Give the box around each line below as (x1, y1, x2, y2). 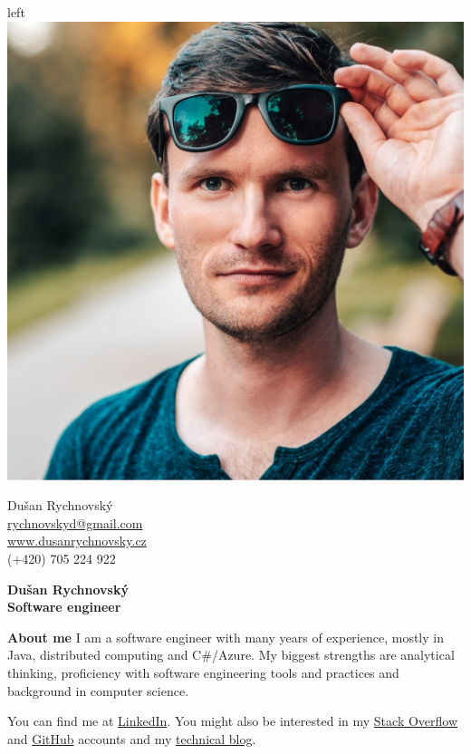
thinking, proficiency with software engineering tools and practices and (7, 662, 399, 681)
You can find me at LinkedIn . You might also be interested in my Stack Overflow (7, 711, 458, 730)
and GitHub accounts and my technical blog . (7, 729, 256, 748)
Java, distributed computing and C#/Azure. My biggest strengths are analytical (7, 645, 455, 664)
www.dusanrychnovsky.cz (7, 531, 147, 550)
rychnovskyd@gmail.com (7, 513, 143, 532)
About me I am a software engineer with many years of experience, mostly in (7, 627, 444, 646)
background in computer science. (7, 681, 189, 700)
